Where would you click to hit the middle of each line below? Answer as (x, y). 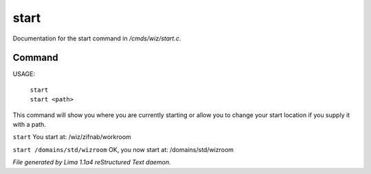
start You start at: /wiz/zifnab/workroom (72, 137)
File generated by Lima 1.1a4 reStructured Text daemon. (92, 162)
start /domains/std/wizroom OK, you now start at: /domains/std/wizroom (123, 149)
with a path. (29, 125)
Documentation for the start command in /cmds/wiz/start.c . (97, 38)
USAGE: (24, 74)
